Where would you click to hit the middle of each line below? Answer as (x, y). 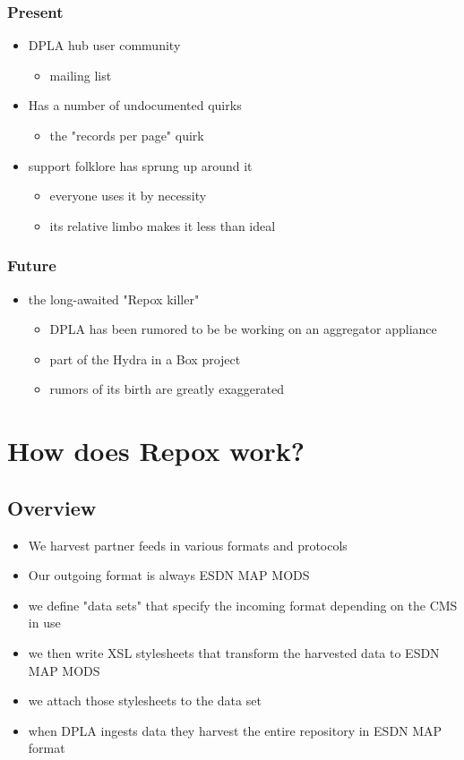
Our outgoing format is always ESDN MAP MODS (169, 575)
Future (32, 265)
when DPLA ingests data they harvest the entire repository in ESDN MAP (235, 730)
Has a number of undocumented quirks (135, 105)
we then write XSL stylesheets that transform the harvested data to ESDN (234, 652)
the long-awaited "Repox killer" (114, 299)
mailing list (81, 75)
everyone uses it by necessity (128, 196)
